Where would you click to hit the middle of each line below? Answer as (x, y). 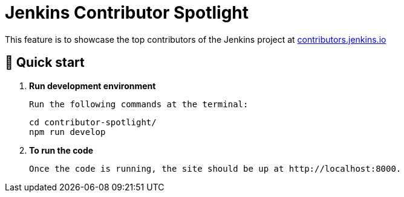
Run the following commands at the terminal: (139, 104)
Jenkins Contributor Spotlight (127, 13)
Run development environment (93, 86)
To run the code (61, 150)
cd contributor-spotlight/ (93, 122)
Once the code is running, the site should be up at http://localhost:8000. (215, 168)
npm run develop (67, 132)
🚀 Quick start (45, 63)
